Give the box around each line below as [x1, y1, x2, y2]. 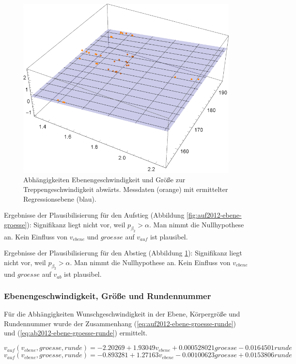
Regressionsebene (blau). [23, 193, 96, 204]
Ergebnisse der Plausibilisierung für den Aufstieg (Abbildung [4, 210, 185, 220]
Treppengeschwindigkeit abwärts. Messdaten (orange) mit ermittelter [23, 184, 228, 194]
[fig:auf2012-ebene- [187, 210, 242, 220]
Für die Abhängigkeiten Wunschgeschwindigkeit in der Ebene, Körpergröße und [4, 309, 240, 319]
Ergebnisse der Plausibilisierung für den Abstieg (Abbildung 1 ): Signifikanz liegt [4, 248, 242, 258]
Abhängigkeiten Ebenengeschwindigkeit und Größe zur [23, 174, 186, 185]
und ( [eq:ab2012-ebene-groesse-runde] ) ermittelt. [4, 328, 148, 338]
